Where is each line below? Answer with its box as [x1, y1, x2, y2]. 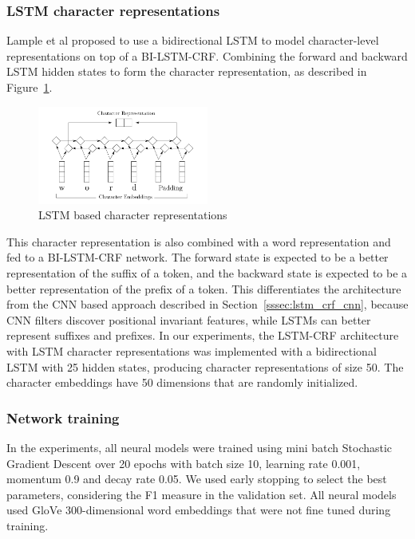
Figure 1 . [6, 79, 53, 95]
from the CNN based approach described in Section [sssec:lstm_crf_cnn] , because [6, 296, 409, 313]
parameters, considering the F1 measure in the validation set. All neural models [6, 486, 397, 502]
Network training [6, 407, 120, 427]
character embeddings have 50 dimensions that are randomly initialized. [6, 374, 358, 391]
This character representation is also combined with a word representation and [6, 233, 391, 250]
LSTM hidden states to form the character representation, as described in [6, 63, 367, 80]
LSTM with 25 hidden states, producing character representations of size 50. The [6, 358, 404, 375]
